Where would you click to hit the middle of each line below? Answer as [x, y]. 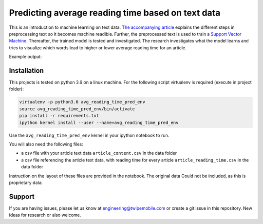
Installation [26, 71]
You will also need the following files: [46, 144]
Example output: [25, 57]
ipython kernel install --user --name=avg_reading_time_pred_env [99, 122]
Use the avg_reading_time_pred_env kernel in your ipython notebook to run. [89, 135]
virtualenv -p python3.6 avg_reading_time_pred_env [82, 102]
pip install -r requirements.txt [59, 116]
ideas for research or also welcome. [45, 215]
